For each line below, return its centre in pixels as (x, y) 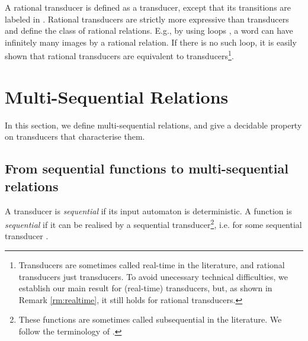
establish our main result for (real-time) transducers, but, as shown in (145, 288)
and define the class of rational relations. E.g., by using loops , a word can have (149, 30)
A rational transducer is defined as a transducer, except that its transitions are (148, 7)
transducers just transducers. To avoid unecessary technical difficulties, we (153, 276)
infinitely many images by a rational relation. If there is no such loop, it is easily (151, 42)
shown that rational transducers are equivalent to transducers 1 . (119, 55)
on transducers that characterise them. (75, 136)
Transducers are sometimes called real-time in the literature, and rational (152, 264)
